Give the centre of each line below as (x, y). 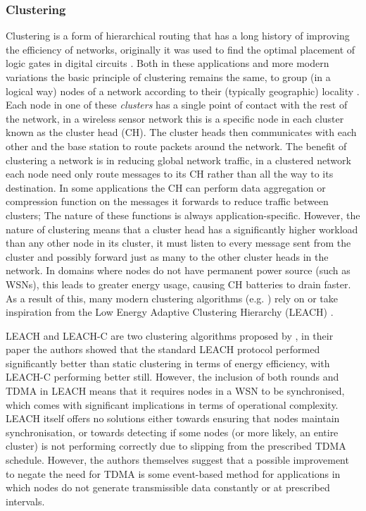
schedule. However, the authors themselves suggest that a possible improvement (177, 460)
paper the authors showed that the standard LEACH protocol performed (163, 349)
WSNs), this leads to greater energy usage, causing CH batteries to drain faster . (178, 284)
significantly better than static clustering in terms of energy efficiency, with (168, 363)
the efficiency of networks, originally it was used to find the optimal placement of (181, 49)
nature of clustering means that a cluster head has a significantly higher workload (182, 229)
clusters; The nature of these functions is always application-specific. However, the (183, 215)
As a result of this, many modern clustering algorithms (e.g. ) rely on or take (172, 298)
